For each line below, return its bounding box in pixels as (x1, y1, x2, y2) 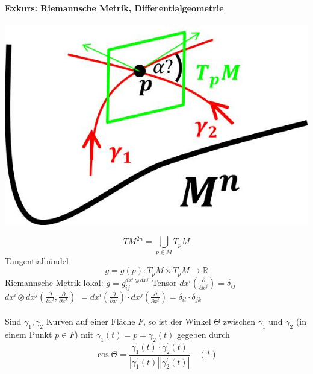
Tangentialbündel (5, 254, 69, 267)
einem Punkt (5, 328, 52, 341)
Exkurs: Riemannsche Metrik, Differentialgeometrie (5, 1, 224, 14)
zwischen (223, 315, 256, 328)
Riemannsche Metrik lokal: (5, 276, 104, 288)
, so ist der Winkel (143, 315, 211, 328)
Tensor (152, 276, 177, 288)
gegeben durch (176, 328, 230, 341)
